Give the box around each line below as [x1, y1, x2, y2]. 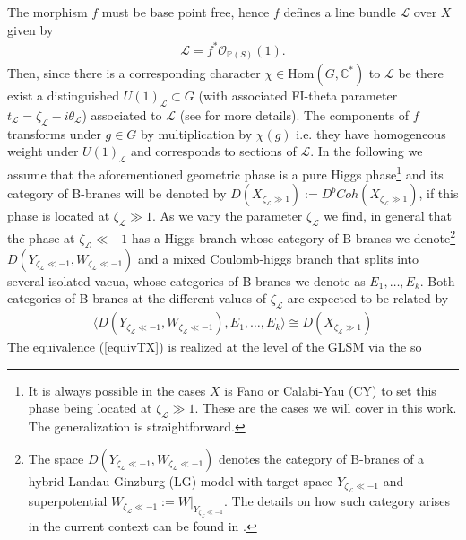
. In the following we [310, 142, 423, 161]
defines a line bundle [283, 3, 396, 21]
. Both [419, 271, 455, 290]
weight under [7, 142, 79, 161]
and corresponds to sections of [131, 142, 297, 161]
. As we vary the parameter [151, 206, 303, 225]
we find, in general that [324, 206, 452, 225]
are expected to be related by [287, 289, 449, 308]
